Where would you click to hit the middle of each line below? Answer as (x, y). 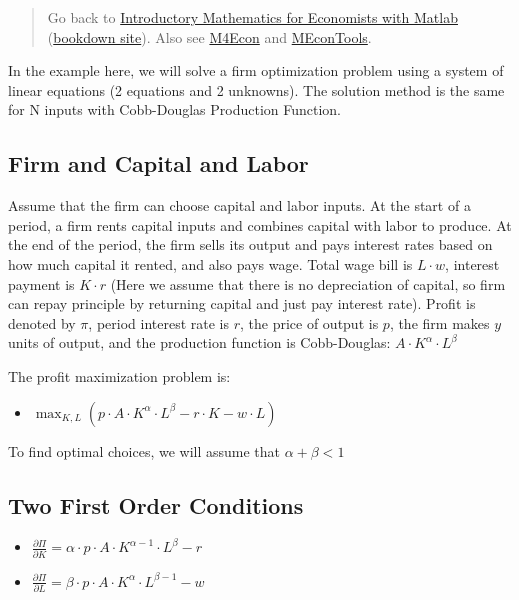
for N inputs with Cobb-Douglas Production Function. (175, 109)
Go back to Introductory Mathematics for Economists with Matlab (252, 17)
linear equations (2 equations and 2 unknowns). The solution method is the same (256, 89)
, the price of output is (309, 322)
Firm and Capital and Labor (158, 163)
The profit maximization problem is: (119, 375)
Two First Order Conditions (156, 504)
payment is (41, 283)
